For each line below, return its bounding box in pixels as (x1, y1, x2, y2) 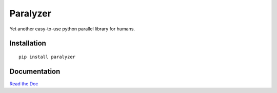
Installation (9, 39, 46, 48)
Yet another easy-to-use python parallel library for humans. (9, 26, 135, 32)
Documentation (9, 67, 61, 76)
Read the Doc (9, 80, 38, 87)
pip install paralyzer (18, 54, 76, 60)
